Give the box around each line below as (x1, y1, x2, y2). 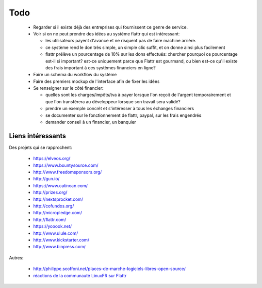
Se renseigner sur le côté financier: (33, 85, 104, 91)
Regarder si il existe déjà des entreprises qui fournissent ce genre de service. (33, 24, 188, 30)
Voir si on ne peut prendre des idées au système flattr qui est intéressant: (33, 31, 180, 36)
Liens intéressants (9, 131, 66, 140)
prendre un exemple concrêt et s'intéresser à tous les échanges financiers (45, 106, 194, 112)
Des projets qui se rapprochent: (9, 144, 72, 150)
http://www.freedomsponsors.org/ (33, 169, 102, 175)
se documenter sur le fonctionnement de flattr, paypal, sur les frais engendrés (45, 112, 201, 118)
